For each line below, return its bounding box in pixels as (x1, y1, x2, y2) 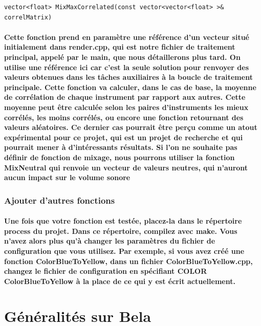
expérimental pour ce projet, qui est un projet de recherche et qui (4, 132, 243, 142)
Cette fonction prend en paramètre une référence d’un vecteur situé (4, 31, 249, 42)
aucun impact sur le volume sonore (4, 172, 130, 183)
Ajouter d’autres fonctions (4, 193, 115, 206)
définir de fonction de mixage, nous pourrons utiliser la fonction (4, 151, 235, 162)
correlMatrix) (4, 13, 52, 21)
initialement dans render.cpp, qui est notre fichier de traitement (4, 41, 235, 52)
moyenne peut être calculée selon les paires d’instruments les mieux (4, 101, 249, 112)
